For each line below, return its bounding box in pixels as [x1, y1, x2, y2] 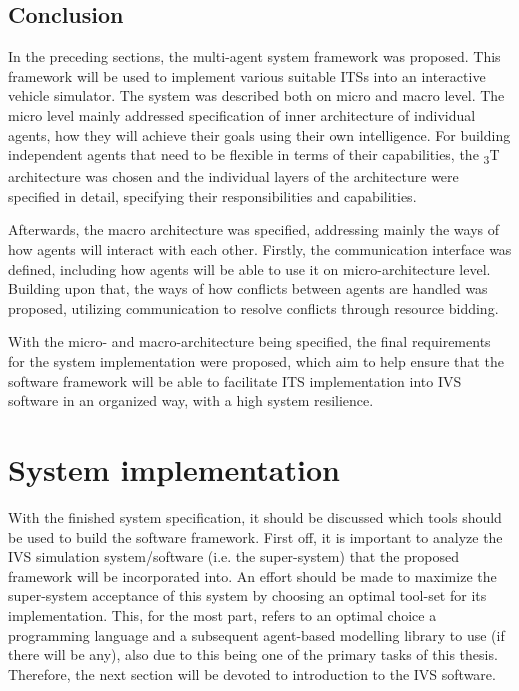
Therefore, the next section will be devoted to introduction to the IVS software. [8, 663, 496, 684]
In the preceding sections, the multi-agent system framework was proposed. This [8, 46, 501, 67]
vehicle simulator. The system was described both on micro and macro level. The [8, 85, 505, 106]
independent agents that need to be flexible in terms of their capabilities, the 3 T [8, 144, 500, 167]
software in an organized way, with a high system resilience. [8, 390, 374, 411]
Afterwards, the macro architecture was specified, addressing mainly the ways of [8, 219, 500, 240]
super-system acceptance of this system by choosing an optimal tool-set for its [8, 585, 487, 606]
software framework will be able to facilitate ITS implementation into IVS [8, 370, 462, 391]
